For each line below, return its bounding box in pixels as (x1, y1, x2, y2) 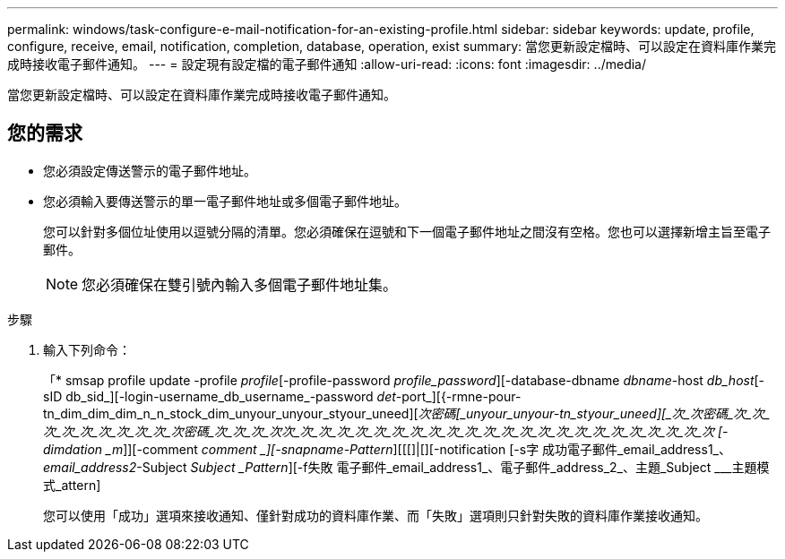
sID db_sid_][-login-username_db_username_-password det (43, 388, 396, 404)
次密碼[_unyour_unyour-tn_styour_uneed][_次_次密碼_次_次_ (418, 405, 771, 421)
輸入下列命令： (43, 341, 131, 357)
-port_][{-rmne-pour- (395, 388, 522, 404)
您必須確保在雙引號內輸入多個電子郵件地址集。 (82, 275, 398, 294)
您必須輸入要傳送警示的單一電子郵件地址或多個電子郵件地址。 (43, 193, 407, 209)
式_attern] (43, 477, 101, 493)
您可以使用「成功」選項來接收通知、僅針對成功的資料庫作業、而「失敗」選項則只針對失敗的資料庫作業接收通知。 (43, 507, 708, 523)
